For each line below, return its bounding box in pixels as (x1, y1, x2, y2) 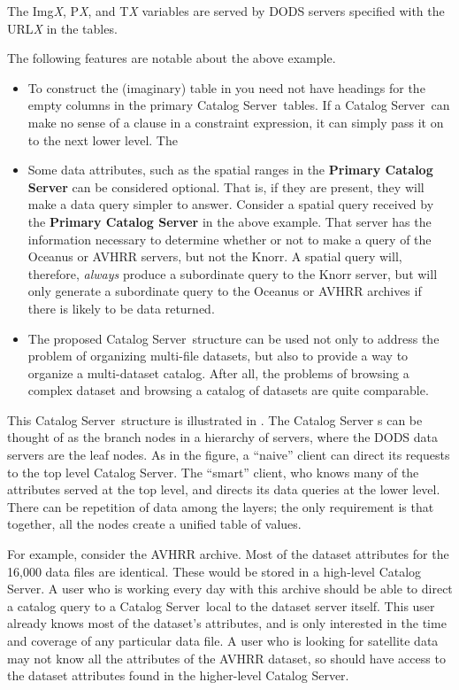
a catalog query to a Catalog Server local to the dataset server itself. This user (7, 596, 435, 615)
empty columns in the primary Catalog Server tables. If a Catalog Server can (27, 96, 450, 114)
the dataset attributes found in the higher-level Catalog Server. (7, 666, 349, 685)
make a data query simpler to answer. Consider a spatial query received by (27, 195, 434, 213)
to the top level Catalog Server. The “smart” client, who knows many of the (7, 462, 419, 481)
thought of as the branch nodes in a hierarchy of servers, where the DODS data (7, 428, 439, 446)
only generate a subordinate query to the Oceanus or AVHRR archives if (27, 282, 422, 300)
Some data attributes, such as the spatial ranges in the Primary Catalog (27, 160, 433, 179)
